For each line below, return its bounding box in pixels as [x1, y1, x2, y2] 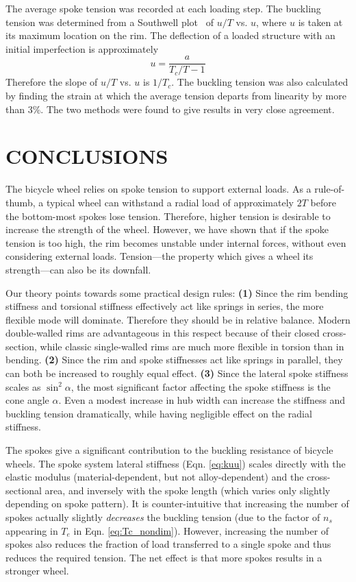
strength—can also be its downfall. [5, 262, 151, 276]
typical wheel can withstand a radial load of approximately [46, 195, 294, 209]
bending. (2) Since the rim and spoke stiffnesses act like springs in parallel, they [5, 352, 343, 367]
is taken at [298, 14, 343, 29]
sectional [5, 483, 42, 497]
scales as [5, 379, 41, 393]
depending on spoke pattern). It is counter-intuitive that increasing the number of [5, 496, 349, 511]
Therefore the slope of [5, 75, 98, 89]
